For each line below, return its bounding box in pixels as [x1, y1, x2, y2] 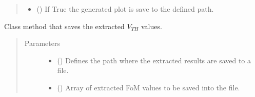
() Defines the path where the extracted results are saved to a [57, 55, 251, 65]
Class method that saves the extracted [4, 20, 125, 31]
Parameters [24, 38, 60, 48]
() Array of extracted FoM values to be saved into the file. [57, 82, 240, 92]
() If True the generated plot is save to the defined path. [36, 4, 214, 14]
